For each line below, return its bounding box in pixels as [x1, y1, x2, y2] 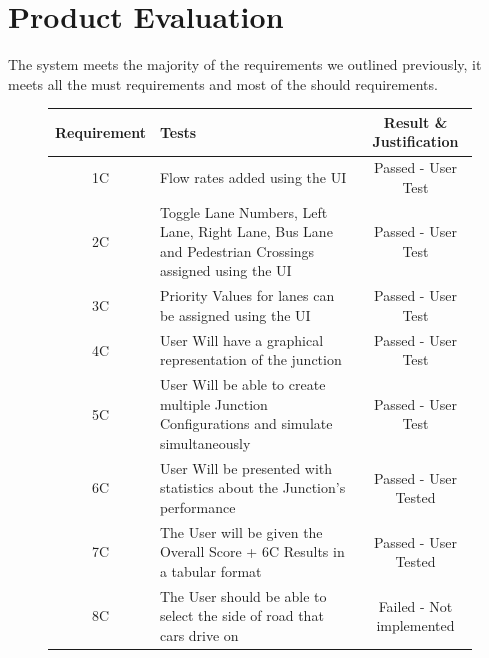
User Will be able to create [159, 374, 326, 395]
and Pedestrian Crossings [159, 240, 315, 261]
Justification [372, 131, 459, 152]
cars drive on [159, 625, 239, 646]
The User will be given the [159, 521, 323, 542]
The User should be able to [159, 585, 327, 606]
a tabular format [159, 561, 262, 582]
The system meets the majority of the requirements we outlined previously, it [8, 54, 482, 75]
